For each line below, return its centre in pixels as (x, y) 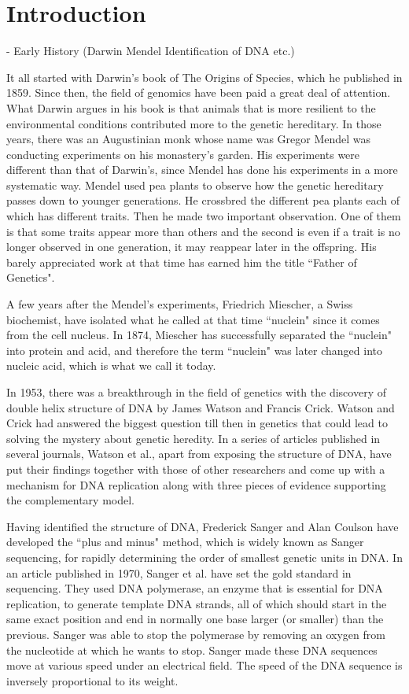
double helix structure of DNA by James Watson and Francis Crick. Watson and (201, 407)
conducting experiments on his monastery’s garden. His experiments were (183, 154)
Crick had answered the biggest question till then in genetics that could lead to (197, 423)
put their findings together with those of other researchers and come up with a (196, 469)
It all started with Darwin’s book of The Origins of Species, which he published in (204, 77)
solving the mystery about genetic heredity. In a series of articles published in (193, 438)
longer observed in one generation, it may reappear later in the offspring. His (192, 247)
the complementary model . (70, 500)
